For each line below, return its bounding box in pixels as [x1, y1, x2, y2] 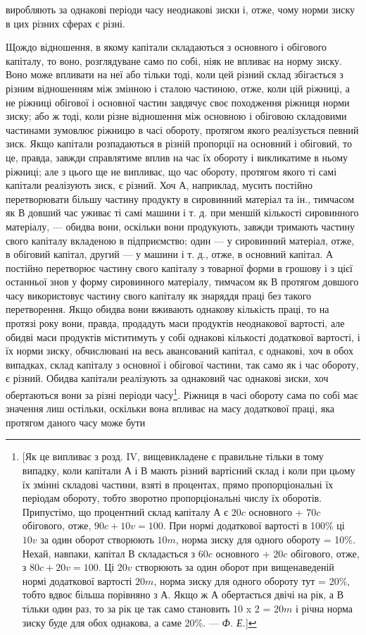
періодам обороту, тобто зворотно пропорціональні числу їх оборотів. [22, 491, 322, 505]
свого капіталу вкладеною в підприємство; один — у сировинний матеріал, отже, [6, 233, 355, 247]
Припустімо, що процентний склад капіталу [22, 504, 210, 519]
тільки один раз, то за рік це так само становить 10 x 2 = [22, 601, 271, 615]
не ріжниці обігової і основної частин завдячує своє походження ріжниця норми [6, 94, 350, 109]
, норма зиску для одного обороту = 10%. [175, 532, 355, 547]
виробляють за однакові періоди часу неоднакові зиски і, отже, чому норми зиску [6, 2, 355, 16]
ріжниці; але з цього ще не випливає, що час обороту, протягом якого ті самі [6, 164, 337, 178]
